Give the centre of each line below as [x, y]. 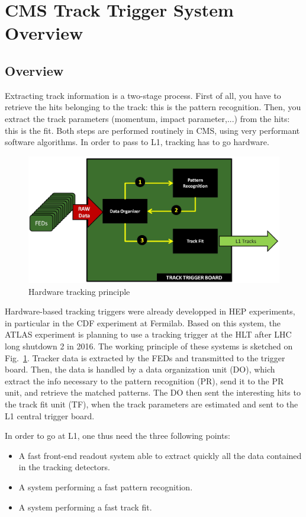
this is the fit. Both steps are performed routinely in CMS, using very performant [152, 130]
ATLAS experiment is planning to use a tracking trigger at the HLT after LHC [148, 334]
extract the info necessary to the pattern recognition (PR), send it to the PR [144, 380]
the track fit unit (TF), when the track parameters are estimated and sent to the [152, 404]
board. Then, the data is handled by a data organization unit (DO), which [140, 369]
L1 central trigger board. [50, 415]
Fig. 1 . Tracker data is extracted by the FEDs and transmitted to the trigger [145, 357]
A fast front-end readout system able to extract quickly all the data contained [160, 455]
